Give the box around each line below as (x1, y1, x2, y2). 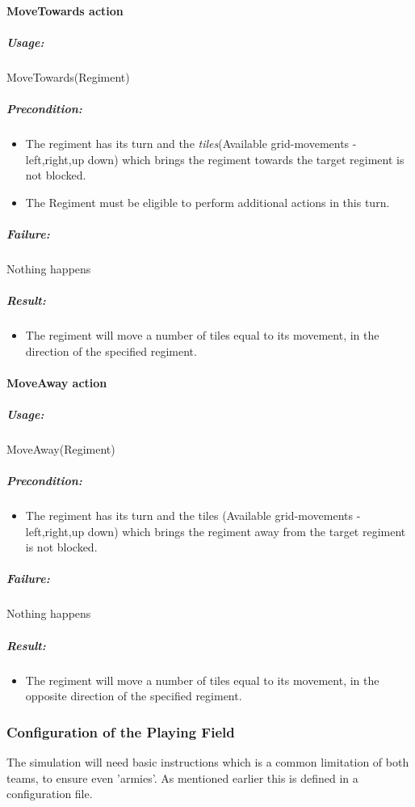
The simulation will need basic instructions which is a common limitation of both (6, 754, 409, 770)
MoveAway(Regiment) (6, 440, 115, 457)
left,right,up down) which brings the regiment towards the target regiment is (25, 150, 405, 167)
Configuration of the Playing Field (6, 721, 235, 742)
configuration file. (6, 785, 93, 802)
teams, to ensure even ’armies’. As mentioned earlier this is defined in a (6, 769, 358, 786)
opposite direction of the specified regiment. (25, 687, 242, 704)
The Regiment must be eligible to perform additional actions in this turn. (25, 193, 390, 210)
